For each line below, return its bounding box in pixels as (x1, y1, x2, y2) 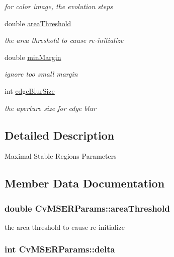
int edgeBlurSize (5, 85, 55, 96)
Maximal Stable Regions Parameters (5, 151, 117, 161)
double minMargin (5, 51, 61, 62)
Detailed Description (5, 127, 115, 143)
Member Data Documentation (5, 175, 165, 191)
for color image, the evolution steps (5, 1, 113, 11)
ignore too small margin (5, 69, 78, 79)
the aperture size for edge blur (5, 102, 96, 113)
